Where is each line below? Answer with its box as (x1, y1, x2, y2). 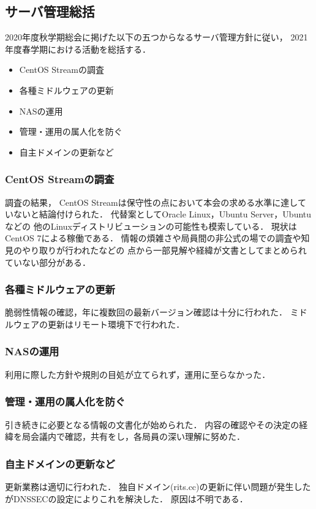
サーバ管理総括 (5, 2, 95, 21)
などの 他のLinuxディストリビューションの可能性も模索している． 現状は (5, 219, 297, 232)
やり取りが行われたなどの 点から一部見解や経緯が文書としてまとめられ (21, 243, 307, 256)
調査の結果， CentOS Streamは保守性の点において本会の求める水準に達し (5, 195, 298, 208)
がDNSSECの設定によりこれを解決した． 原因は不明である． (5, 492, 248, 505)
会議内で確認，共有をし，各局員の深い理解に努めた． (30, 430, 245, 443)
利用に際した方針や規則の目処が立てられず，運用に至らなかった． (5, 368, 271, 380)
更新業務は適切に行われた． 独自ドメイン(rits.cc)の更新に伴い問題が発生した (5, 480, 311, 492)
